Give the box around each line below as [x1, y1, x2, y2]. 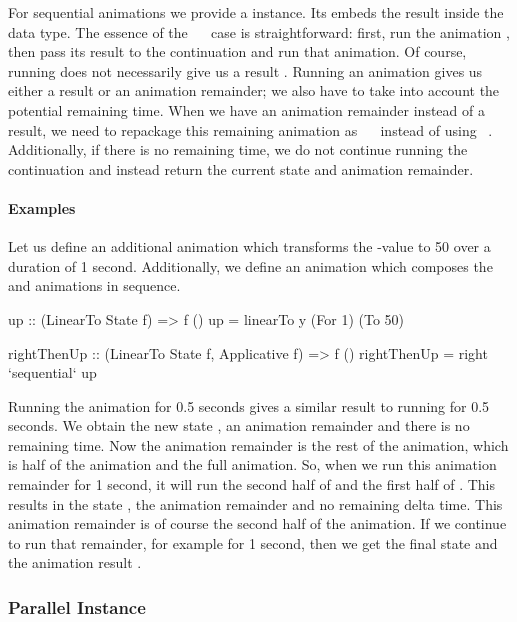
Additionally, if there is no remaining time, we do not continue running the [8, 139, 468, 160]
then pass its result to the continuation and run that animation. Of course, [8, 41, 467, 62]
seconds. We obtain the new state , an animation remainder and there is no [8, 415, 470, 436]
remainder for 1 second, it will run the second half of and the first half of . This [8, 474, 496, 495]
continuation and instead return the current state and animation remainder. [8, 158, 474, 179]
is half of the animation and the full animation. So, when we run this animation [8, 454, 497, 475]
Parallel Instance [8, 594, 146, 619]
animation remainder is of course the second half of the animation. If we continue [8, 513, 507, 534]
